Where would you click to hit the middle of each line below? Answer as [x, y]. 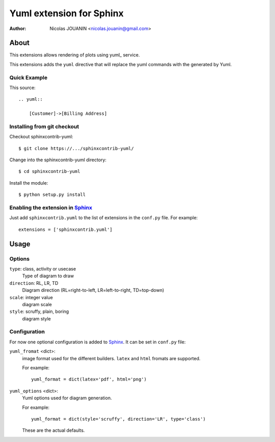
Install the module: [29, 183]
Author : [18, 28]
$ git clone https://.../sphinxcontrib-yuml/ [76, 148]
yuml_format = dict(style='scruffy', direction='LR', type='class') [118, 419]
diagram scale [37, 304]
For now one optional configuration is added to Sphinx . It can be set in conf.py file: [98, 342]
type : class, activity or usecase [43, 269]
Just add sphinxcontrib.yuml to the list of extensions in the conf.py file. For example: [104, 218]
